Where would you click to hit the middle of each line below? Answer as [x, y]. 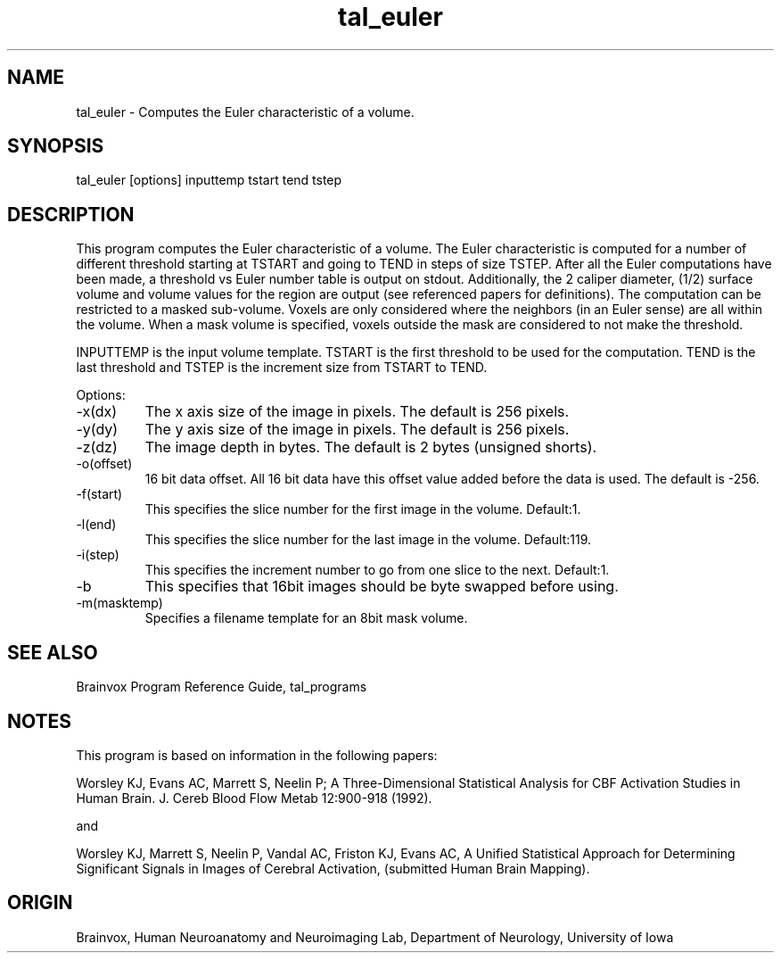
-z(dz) [97, 447]
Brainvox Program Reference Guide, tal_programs [222, 687]
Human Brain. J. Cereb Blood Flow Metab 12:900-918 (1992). [254, 798]
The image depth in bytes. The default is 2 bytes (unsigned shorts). [371, 447]
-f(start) [99, 494]
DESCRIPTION [71, 214]
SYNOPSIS [56, 146]
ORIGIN [40, 903]
